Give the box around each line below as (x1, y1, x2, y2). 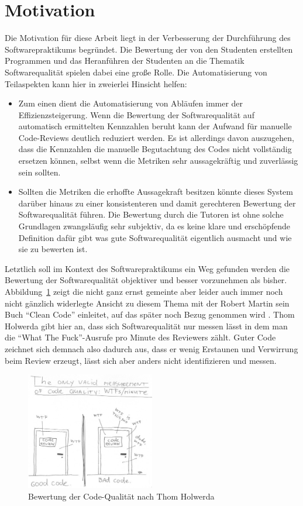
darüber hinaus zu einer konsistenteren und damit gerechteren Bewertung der (18, 197, 296, 209)
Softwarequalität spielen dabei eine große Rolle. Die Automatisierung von (5, 66, 267, 78)
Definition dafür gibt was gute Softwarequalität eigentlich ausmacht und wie (18, 231, 292, 243)
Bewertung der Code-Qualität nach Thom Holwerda (28, 490, 215, 502)
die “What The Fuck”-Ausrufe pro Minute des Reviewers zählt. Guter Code (5, 331, 276, 343)
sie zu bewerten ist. (18, 243, 88, 255)
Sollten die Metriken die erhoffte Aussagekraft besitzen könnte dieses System (18, 185, 293, 198)
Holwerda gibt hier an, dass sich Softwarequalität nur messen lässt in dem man (5, 319, 288, 332)
